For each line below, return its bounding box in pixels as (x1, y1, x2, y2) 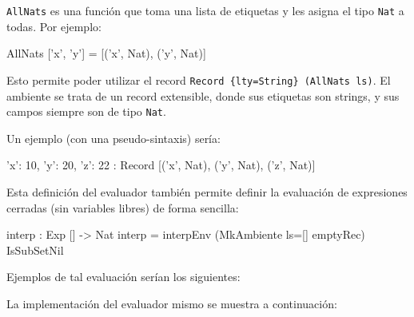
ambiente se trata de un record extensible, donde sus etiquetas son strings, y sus (6, 87, 400, 104)
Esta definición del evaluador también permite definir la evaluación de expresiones (6, 183, 408, 200)
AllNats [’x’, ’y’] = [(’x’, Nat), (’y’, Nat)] (6, 45, 206, 61)
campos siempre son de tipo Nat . (6, 103, 166, 120)
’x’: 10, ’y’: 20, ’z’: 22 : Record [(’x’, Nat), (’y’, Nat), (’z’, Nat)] (6, 157, 316, 173)
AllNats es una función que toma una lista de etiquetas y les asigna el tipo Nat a (6, 2, 404, 18)
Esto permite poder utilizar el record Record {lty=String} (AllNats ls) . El (6, 71, 391, 88)
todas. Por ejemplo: (6, 18, 102, 34)
